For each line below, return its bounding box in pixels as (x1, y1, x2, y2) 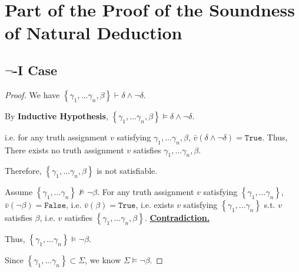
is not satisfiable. (97, 164, 158, 177)
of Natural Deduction (5, 21, 182, 45)
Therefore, (5, 164, 42, 177)
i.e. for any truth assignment (5, 130, 108, 143)
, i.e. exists (135, 199, 174, 211)
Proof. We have (5, 88, 60, 100)
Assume (5, 186, 33, 198)
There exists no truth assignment (5, 143, 124, 156)
